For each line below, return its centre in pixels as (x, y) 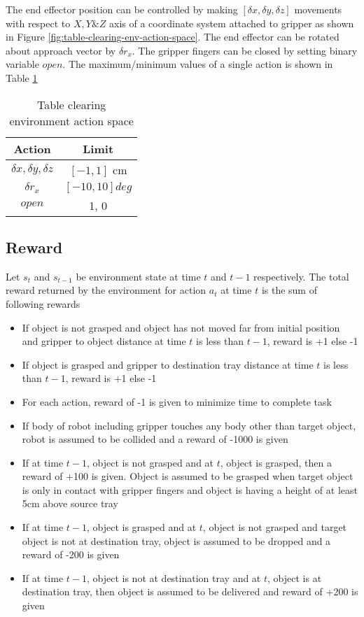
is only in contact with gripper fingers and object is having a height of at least (190, 489)
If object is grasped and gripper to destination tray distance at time (168, 364)
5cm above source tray (70, 503)
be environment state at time (138, 276)
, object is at (295, 577)
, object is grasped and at (141, 527)
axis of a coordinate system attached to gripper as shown (232, 23)
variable (22, 64)
